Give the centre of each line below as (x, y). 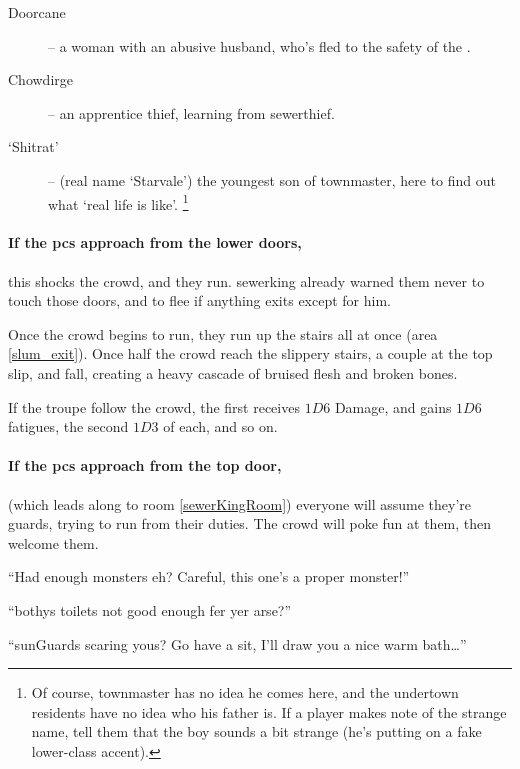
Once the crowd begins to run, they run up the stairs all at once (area (223, 333)
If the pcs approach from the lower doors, (155, 242)
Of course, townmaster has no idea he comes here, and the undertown (245, 692)
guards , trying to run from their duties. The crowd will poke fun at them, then (250, 523)
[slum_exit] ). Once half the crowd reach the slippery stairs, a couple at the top (250, 353)
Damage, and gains (393, 406)
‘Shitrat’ (33, 146)
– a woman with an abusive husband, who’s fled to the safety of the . (259, 45)
